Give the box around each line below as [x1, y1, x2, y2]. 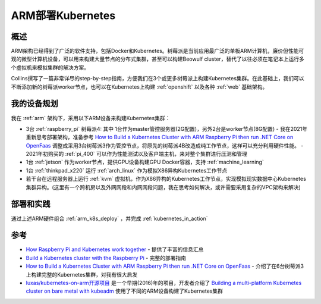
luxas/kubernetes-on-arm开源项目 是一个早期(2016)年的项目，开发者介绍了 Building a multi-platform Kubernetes [26, 280, 302, 287]
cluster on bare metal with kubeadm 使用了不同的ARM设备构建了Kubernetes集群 [26, 287, 223, 294]
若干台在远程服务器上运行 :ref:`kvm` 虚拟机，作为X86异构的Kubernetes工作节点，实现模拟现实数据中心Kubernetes [26, 175, 306, 183]
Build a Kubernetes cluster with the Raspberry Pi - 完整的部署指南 [26, 254, 187, 261]
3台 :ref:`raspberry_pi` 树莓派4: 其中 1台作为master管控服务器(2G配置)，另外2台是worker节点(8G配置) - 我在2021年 [26, 125, 308, 132]
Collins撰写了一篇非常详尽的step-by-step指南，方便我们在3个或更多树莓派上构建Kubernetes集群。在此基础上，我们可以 [11, 75, 304, 82]
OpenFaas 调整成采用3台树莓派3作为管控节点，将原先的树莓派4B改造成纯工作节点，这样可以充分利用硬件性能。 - [26, 142, 304, 149]
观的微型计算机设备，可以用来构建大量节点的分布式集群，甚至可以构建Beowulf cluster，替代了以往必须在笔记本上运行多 [11, 55, 304, 62]
